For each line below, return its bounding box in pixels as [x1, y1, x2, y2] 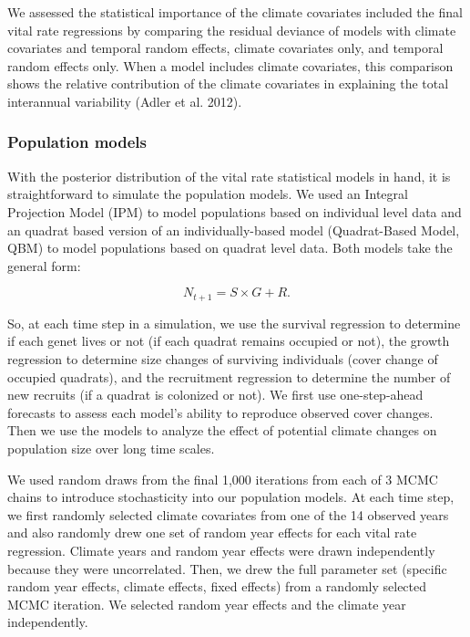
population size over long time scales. [7, 438, 215, 457]
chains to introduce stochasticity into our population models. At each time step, [7, 487, 455, 506]
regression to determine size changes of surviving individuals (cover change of [7, 349, 438, 368]
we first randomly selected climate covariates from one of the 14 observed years [7, 505, 449, 524]
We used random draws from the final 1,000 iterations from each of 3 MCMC [7, 469, 438, 488]
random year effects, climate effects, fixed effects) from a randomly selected [7, 577, 427, 596]
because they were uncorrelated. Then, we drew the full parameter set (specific [7, 559, 447, 578]
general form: [7, 256, 81, 275]
